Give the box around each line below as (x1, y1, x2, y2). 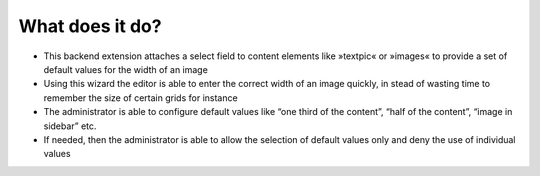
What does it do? (18, 15, 162, 37)
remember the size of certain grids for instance (43, 91, 239, 104)
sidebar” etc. (43, 120, 97, 132)
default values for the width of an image (43, 63, 209, 75)
